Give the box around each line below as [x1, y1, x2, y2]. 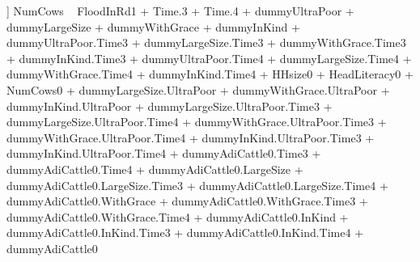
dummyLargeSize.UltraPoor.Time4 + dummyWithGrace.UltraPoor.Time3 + [6, 113, 387, 130]
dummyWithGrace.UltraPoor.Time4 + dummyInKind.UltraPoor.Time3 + [6, 129, 375, 146]
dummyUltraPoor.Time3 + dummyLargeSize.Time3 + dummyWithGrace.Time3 [6, 34, 406, 51]
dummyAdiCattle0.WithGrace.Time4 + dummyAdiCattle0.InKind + [6, 208, 349, 225]
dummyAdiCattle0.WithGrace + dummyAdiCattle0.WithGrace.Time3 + [6, 192, 368, 209]
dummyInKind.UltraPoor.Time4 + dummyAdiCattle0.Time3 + [6, 145, 321, 162]
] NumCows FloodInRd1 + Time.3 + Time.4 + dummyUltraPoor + [6, 2, 354, 19]
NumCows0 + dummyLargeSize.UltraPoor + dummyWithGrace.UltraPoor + [6, 81, 390, 98]
